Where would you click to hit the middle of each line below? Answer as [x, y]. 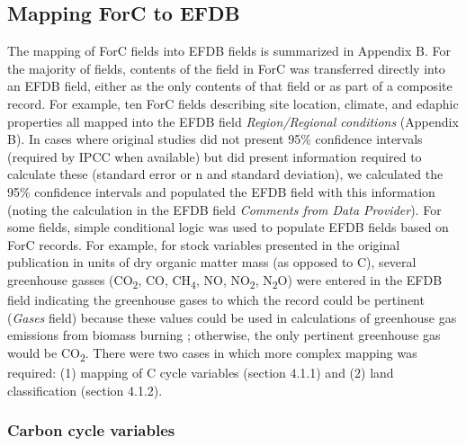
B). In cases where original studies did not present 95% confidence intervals [215, 139]
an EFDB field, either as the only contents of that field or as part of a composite [230, 86]
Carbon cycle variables [91, 430]
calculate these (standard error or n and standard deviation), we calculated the [225, 174]
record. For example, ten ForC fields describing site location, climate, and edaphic [233, 103]
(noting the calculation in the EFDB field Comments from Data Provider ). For [224, 209]
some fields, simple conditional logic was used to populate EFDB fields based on [228, 227]
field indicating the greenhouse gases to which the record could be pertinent [216, 300]
